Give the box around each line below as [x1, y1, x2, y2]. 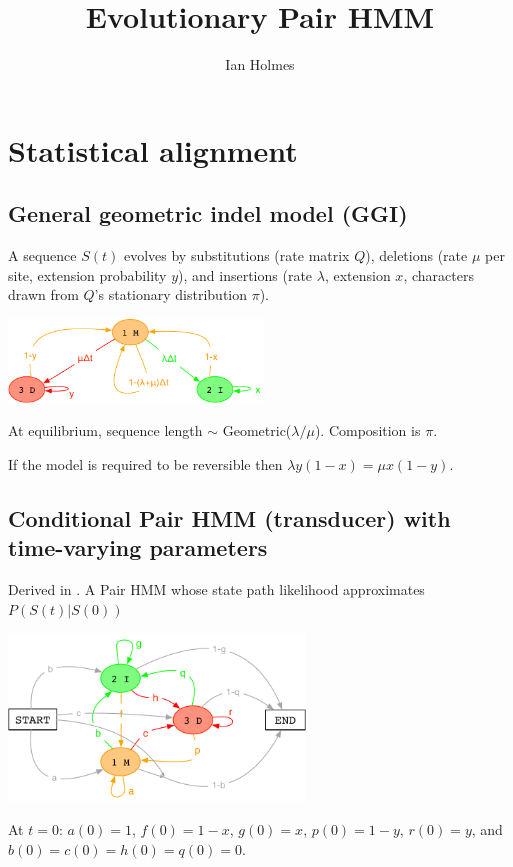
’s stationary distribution [94, 284, 248, 305]
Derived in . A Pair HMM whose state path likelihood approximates [8, 579, 425, 600]
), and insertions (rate [178, 264, 313, 285]
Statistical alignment [8, 129, 298, 170]
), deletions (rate [365, 245, 468, 266]
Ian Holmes [225, 54, 295, 75]
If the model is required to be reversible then [8, 454, 283, 475]
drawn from [8, 284, 79, 305]
